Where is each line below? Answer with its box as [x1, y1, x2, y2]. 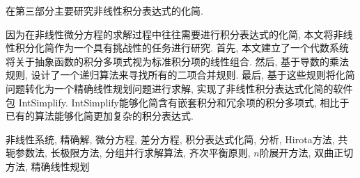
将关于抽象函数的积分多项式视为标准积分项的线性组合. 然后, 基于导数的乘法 [6, 54, 350, 68]
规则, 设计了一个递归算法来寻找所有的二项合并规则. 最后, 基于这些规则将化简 [6, 67, 355, 82]
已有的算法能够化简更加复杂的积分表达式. [6, 108, 194, 123]
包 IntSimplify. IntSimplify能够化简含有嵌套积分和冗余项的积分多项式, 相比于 [6, 95, 350, 109]
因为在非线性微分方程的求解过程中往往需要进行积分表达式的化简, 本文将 [6, 26, 334, 41]
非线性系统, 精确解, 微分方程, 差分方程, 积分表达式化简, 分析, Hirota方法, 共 [6, 131, 348, 146]
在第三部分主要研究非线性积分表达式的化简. [6, 3, 203, 17]
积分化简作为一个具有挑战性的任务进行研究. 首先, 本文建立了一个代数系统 [15, 40, 350, 55]
